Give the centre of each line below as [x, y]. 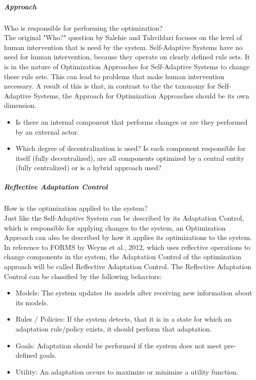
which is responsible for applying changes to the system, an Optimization [115, 227]
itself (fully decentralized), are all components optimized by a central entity [130, 158]
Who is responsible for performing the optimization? [83, 27]
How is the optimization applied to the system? [76, 208]
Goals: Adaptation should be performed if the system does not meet [119, 345]
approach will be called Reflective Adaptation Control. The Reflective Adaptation [128, 266]
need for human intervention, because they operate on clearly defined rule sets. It [127, 57]
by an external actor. [47, 131]
